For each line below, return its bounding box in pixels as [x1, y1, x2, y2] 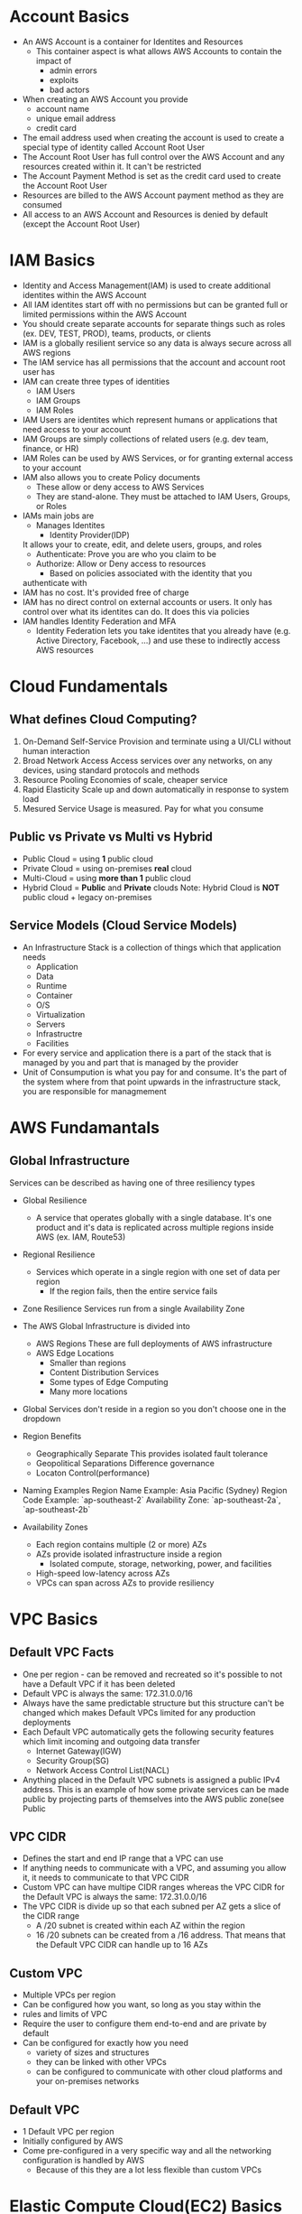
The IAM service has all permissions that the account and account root [22, 357, 286, 367]
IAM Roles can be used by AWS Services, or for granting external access [22, 452, 294, 463]
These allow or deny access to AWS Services [35, 481, 205, 492]
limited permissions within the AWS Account [22, 309, 188, 320]
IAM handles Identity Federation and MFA [22, 616, 177, 627]
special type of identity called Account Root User [22, 142, 206, 153]
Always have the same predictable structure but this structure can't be [22, 1698, 285, 1708]
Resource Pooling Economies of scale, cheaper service [22, 774, 228, 785]
